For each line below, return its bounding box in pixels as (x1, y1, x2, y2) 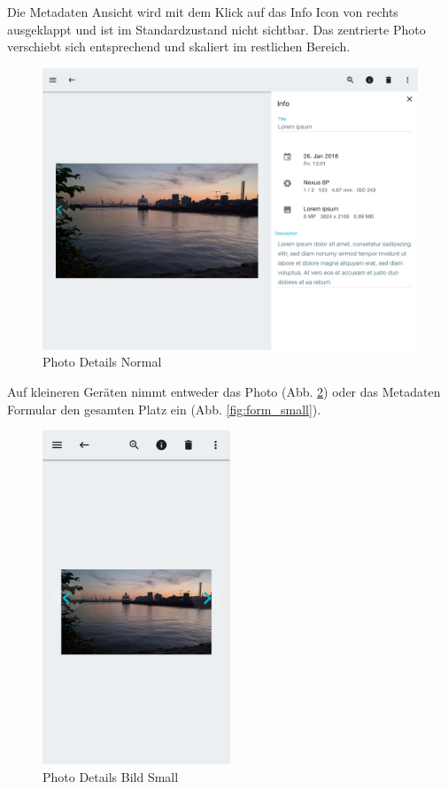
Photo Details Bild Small (42, 767, 179, 785)
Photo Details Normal (42, 352, 162, 371)
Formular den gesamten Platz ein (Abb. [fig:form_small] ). (7, 399, 321, 418)
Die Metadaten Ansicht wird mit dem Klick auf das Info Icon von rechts (7, 3, 398, 20)
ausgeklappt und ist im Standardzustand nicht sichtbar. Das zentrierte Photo (7, 19, 426, 38)
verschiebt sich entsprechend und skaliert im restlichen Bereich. (7, 37, 351, 56)
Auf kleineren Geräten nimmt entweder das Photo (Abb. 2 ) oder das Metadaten (7, 382, 441, 400)
